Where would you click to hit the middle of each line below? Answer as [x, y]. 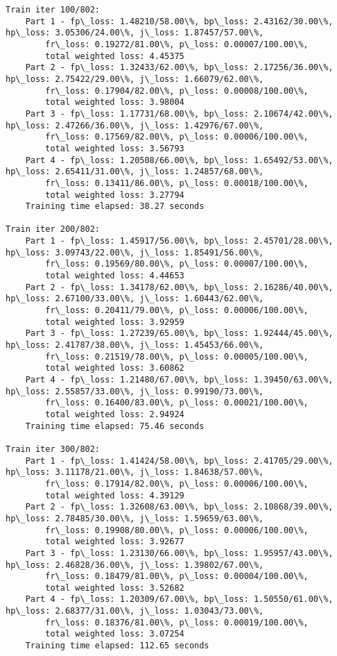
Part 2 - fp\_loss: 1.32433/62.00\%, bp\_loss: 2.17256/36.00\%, [179, 68]
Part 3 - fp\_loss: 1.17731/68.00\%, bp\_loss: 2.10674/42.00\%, [179, 113]
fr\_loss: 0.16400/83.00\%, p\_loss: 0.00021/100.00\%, [177, 403]
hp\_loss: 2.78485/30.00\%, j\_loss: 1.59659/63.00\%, [135, 518]
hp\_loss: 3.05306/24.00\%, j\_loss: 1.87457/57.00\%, [135, 33]
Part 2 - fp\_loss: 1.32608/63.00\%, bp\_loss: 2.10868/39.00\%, [179, 507]
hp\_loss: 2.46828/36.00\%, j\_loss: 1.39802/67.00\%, [135, 565]
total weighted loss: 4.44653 [115, 276]
